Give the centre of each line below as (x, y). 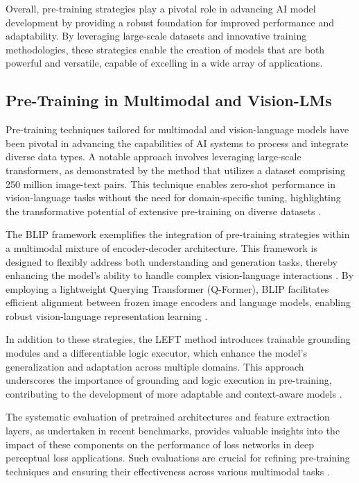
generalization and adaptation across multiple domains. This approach (155, 366)
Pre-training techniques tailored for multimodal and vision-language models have (177, 129)
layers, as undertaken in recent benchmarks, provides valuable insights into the (173, 431)
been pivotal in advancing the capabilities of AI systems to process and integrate (177, 143)
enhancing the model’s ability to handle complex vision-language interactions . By (180, 275)
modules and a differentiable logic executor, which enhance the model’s (156, 353)
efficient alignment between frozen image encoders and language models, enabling (178, 302)
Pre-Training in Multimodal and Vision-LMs (169, 100)
